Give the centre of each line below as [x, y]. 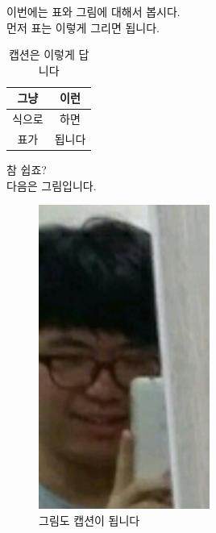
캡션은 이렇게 [42, 54]
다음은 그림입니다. [52, 185]
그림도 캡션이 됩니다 [89, 520]
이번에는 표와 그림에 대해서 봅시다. [93, 11]
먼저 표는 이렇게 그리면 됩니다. [83, 27]
